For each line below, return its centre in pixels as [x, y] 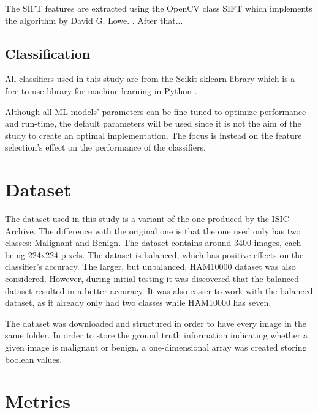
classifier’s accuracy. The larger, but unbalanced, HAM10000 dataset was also [150, 266]
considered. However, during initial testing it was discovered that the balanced [152, 279]
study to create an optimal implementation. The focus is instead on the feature [153, 135]
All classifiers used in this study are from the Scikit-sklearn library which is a [150, 79]
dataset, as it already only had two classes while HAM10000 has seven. [138, 303]
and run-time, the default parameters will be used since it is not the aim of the [153, 123]
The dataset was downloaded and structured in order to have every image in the [156, 323]
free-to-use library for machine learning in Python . [101, 90]
